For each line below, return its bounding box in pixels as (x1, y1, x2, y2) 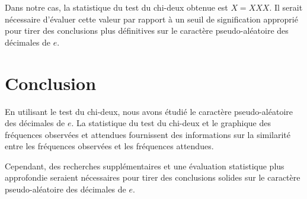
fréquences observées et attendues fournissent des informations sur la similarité (5, 128, 291, 140)
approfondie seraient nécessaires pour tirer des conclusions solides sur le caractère (5, 171, 300, 184)
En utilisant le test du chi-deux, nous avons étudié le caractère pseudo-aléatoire (5, 105, 293, 117)
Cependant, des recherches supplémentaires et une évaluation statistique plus (5, 159, 284, 172)
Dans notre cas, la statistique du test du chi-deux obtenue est (5, 1, 228, 13)
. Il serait (269, 1, 303, 13)
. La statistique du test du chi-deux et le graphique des (71, 117, 271, 129)
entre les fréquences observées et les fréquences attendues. (5, 140, 214, 152)
